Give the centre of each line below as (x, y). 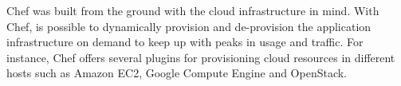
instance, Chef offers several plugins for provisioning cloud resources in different (201, 57)
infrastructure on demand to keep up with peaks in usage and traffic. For (185, 42)
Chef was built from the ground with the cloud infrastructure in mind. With (193, 10)
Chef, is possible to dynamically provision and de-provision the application (189, 26)
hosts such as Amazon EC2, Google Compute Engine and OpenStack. (177, 73)
